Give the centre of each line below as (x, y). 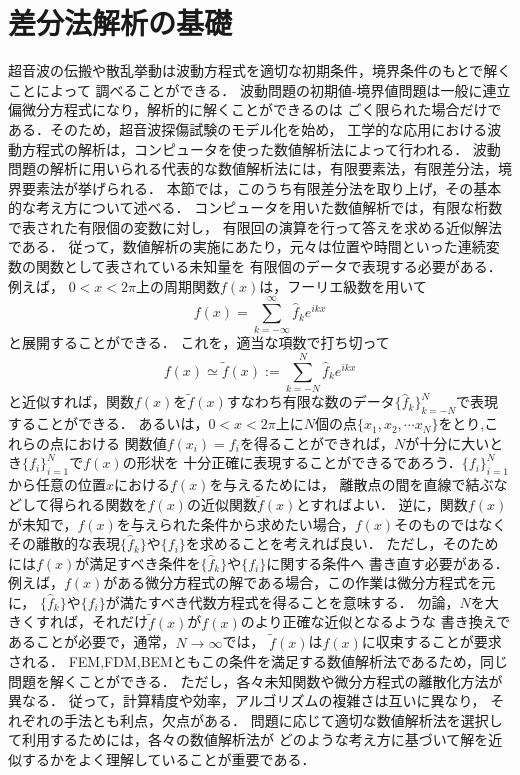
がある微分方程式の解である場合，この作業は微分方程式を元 (299, 582)
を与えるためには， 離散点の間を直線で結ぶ (351, 484)
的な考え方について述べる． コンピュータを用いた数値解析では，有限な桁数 (255, 207)
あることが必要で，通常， (92, 641)
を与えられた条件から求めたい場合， (235, 523)
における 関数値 (115, 442)
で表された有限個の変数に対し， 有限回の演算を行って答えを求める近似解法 (255, 226)
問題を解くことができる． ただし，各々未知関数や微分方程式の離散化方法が (255, 680)
